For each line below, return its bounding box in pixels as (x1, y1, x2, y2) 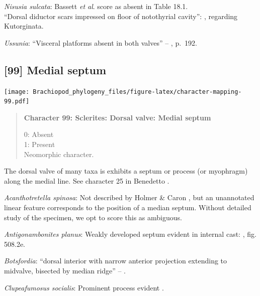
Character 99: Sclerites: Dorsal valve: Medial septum (24, 112, 211, 122)
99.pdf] (4, 98, 30, 105)
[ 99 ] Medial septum (4, 62, 107, 77)
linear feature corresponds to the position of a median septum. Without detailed (4, 202, 251, 213)
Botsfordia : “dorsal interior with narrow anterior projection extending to (4, 255, 227, 266)
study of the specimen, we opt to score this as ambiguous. (4, 212, 182, 222)
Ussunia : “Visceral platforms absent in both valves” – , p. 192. (4, 37, 197, 48)
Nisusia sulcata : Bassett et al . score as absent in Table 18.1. (4, 1, 188, 11)
